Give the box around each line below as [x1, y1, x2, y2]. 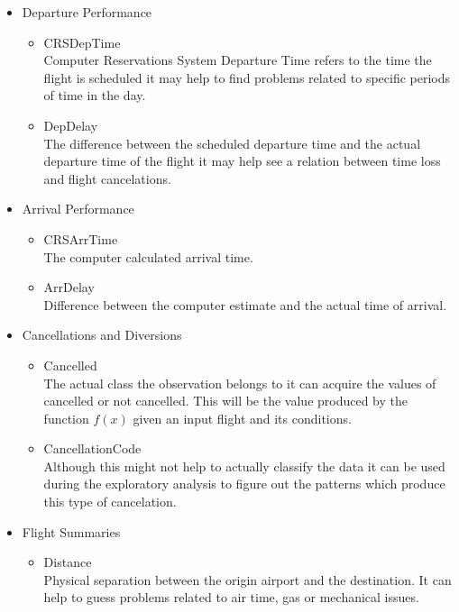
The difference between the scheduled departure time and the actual [43, 133, 421, 152]
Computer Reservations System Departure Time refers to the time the [43, 50, 432, 69]
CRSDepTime [43, 32, 121, 51]
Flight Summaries [22, 522, 121, 541]
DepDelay [43, 115, 98, 134]
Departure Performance [22, 3, 152, 21]
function [43, 408, 89, 427]
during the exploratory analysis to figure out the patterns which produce [43, 474, 445, 493]
